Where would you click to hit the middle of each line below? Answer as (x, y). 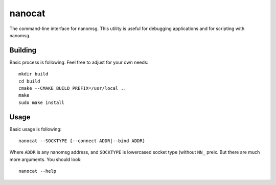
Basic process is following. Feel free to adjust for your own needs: (79, 62)
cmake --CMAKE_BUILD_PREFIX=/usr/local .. (73, 88)
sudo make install (42, 102)
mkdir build (33, 74)
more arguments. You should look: (45, 159)
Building (23, 50)
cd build (29, 81)
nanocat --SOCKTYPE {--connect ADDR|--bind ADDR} (82, 141)
